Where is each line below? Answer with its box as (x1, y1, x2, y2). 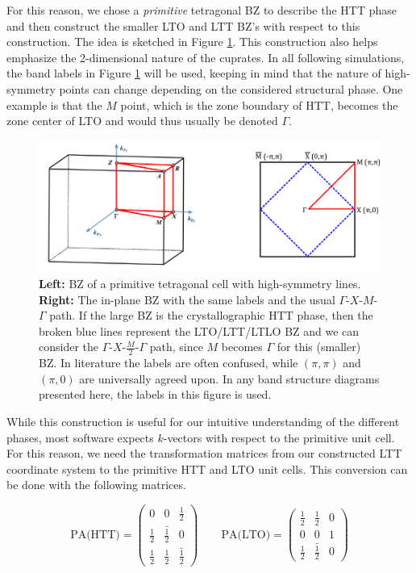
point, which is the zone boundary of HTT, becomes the (120, 96, 398, 113)
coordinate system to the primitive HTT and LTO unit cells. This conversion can (6, 460, 408, 477)
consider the (39, 338, 99, 355)
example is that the (6, 96, 102, 113)
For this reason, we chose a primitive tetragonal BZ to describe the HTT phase (6, 2, 397, 18)
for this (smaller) (277, 338, 361, 355)
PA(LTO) (221, 529, 271, 541)
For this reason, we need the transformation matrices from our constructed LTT (6, 445, 402, 462)
